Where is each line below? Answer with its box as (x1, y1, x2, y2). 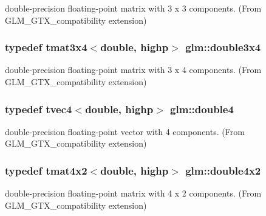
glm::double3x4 (185, 40, 261, 55)
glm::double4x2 (185, 162, 261, 178)
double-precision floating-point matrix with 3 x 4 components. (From (5, 63, 262, 76)
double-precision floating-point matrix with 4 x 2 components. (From (5, 187, 262, 200)
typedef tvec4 (5, 101, 72, 116)
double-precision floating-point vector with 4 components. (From (5, 125, 245, 138)
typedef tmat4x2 (5, 162, 87, 178)
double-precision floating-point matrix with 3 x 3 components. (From (5, 2, 262, 14)
